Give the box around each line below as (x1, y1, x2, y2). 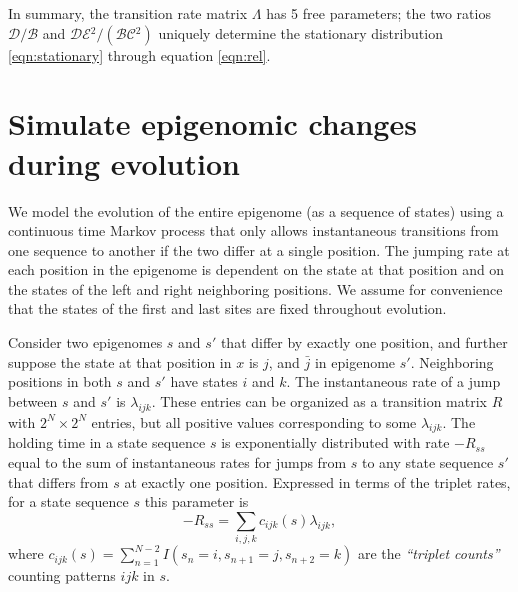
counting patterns (8, 565, 116, 586)
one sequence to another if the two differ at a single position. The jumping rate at (8, 239, 510, 260)
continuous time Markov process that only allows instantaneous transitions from (8, 220, 499, 241)
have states (170, 371, 238, 392)
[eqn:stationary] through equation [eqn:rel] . (8, 44, 271, 65)
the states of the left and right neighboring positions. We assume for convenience (8, 278, 503, 299)
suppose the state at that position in (8, 351, 232, 372)
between (8, 390, 58, 411)
